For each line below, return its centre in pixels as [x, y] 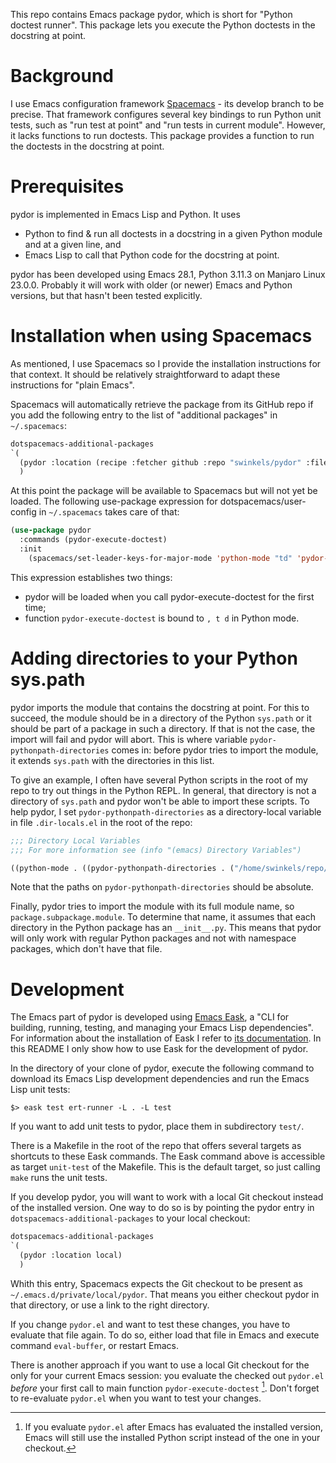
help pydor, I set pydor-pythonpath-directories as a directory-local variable [166, 811]
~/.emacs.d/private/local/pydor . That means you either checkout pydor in [165, 1294]
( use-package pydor [51, 530]
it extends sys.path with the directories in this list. [112, 760]
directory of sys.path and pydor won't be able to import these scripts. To [160, 801]
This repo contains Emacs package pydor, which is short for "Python [151, 14]
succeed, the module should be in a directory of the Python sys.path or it [161, 718]
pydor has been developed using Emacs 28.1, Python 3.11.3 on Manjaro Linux [168, 274]
